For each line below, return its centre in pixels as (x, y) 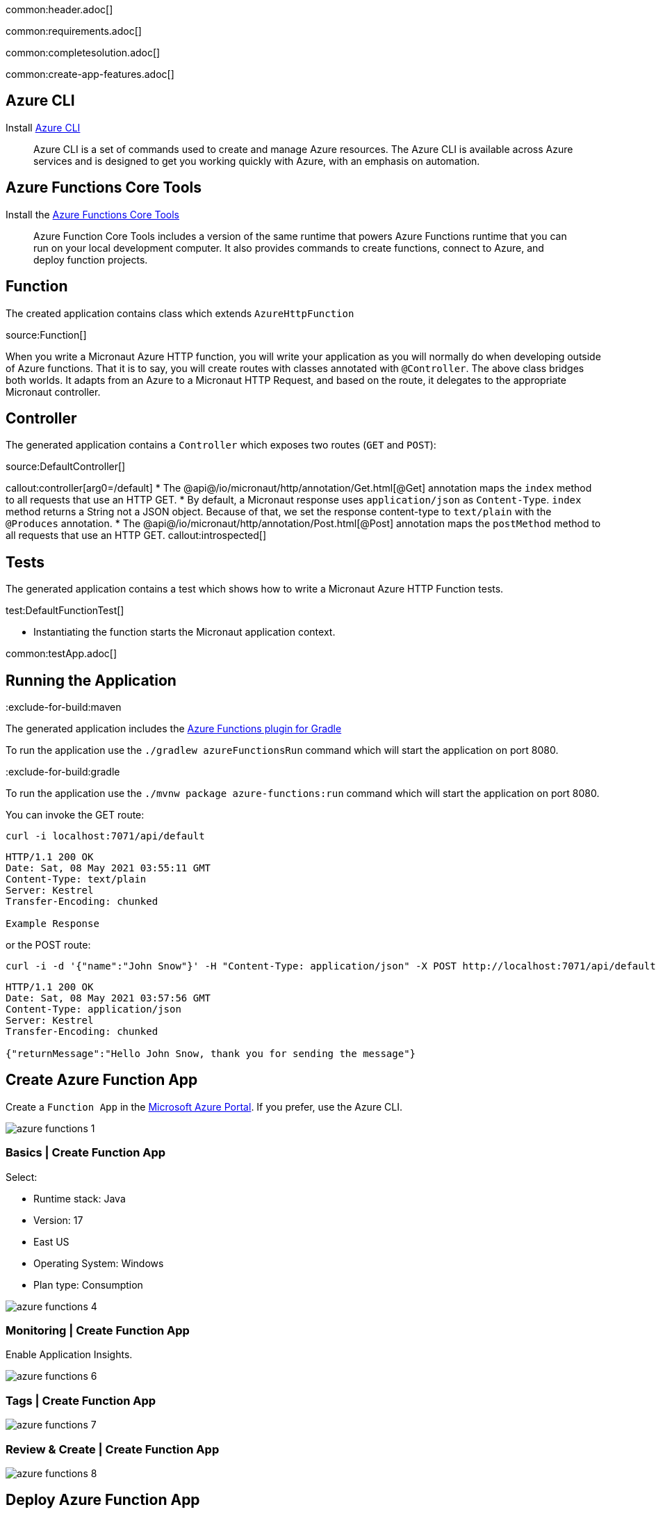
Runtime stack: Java (80, 1198)
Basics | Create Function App (86, 1153)
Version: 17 (58, 1220)
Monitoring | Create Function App (98, 1331)
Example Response (52, 924)
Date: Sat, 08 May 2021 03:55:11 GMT (108, 868)
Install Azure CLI (43, 127)
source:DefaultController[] (66, 467)
